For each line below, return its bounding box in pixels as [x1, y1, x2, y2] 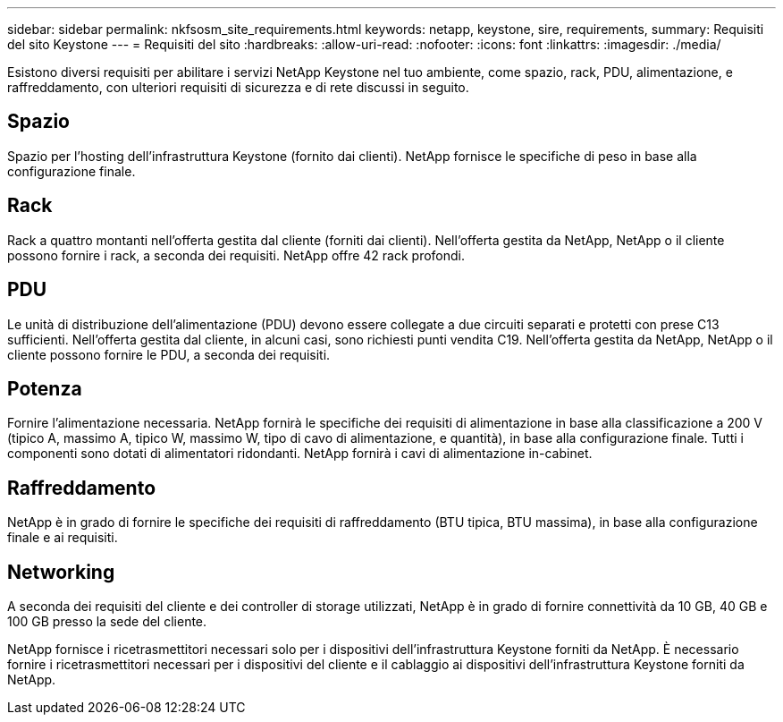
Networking [7, 560, 115, 583]
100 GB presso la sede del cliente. [7, 614, 207, 630]
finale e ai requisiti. [7, 530, 118, 546]
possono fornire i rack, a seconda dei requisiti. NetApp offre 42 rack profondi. [7, 247, 466, 263]
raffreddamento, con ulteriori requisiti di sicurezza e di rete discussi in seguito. [7, 80, 469, 95]
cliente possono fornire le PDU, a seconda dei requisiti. [7, 346, 331, 362]
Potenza [7, 377, 82, 400]
